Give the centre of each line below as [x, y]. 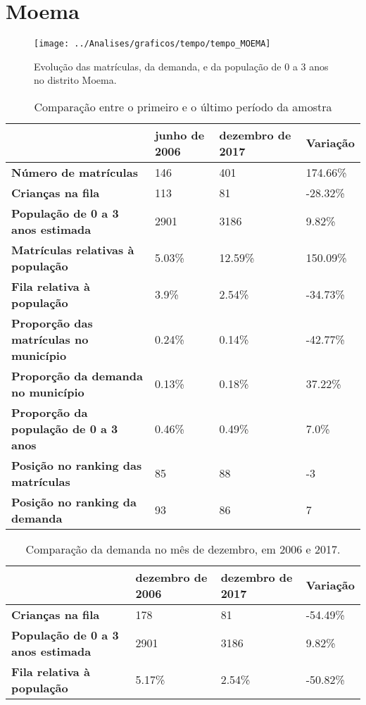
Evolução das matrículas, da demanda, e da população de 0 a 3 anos [181, 66]
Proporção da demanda [77, 375]
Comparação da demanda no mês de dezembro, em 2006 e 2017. [183, 549]
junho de [179, 135]
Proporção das [52, 323]
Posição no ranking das [77, 465]
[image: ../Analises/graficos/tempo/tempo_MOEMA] [152, 44]
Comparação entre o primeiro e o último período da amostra [183, 106]
